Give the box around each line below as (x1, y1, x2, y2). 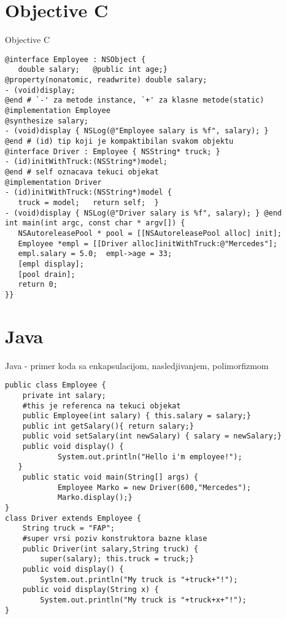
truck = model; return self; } (18, 198, 159, 207)
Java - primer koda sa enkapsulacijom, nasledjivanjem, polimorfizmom (5, 359, 269, 372)
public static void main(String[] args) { (22, 473, 198, 482)
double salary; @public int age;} (18, 65, 168, 74)
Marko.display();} (57, 493, 133, 502)
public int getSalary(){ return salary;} (22, 421, 194, 430)
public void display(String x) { (22, 585, 159, 594)
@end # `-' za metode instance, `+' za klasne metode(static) (5, 96, 265, 105)
